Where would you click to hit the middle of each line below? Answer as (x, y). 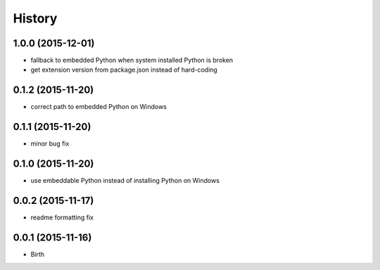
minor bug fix (50, 143)
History (35, 18)
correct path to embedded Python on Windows (99, 107)
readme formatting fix (62, 217)
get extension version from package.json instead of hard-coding (124, 70)
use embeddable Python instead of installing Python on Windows (125, 181)
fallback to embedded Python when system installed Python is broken (132, 60)
